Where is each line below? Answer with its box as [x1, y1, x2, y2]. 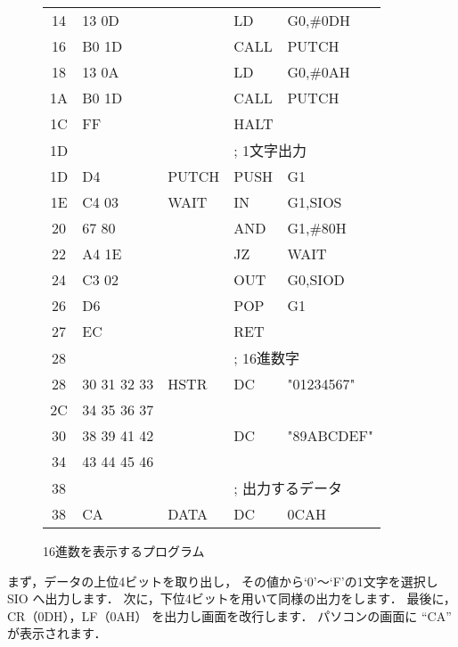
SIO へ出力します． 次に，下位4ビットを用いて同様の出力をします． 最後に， [7, 589, 456, 608]
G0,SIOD [287, 269, 345, 290]
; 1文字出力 [233, 140, 307, 160]
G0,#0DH [287, 10, 351, 30]
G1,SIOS [287, 192, 342, 212]
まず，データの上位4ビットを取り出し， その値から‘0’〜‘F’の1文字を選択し [7, 571, 438, 590]
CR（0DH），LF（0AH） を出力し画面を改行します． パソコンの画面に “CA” [7, 606, 452, 625]
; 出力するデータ [233, 478, 343, 498]
